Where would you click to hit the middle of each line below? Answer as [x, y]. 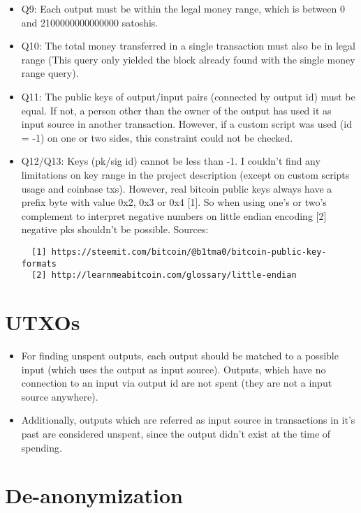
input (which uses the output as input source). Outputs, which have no [174, 369]
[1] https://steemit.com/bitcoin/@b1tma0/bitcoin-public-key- [179, 252]
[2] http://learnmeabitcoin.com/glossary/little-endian [164, 275]
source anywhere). [60, 396]
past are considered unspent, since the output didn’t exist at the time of [176, 433]
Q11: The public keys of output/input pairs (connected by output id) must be [188, 96]
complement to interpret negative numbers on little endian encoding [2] [174, 215]
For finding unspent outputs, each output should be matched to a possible [180, 355]
